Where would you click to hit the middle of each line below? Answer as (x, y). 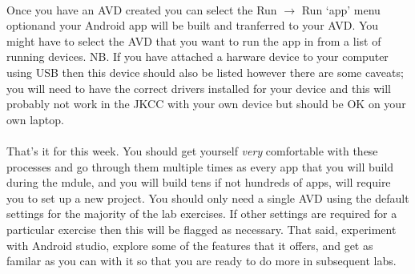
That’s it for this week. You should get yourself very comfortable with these (192, 150)
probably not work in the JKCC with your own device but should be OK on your (206, 104)
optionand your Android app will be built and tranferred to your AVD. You (193, 25)
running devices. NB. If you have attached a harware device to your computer (197, 56)
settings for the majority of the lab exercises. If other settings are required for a (202, 214)
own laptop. (35, 119)
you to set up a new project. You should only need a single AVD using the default (208, 197)
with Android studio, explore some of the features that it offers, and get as (190, 245)
